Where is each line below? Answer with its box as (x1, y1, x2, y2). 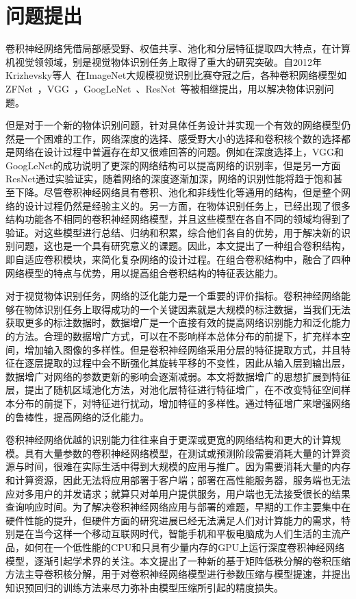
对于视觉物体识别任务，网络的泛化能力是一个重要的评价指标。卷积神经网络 (5, 289, 341, 303)
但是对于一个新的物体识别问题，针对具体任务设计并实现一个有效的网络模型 (5, 118, 341, 132)
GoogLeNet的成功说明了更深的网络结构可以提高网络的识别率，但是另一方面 (5, 158, 341, 172)
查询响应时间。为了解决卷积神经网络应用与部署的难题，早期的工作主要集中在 (5, 500, 351, 514)
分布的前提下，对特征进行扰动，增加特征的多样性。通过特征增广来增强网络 (14, 395, 351, 410)
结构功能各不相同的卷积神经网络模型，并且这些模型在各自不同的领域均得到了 (5, 212, 351, 226)
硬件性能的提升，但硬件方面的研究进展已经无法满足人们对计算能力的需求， (5, 513, 341, 527)
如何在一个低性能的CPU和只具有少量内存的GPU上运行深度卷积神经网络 (24, 539, 345, 554)
